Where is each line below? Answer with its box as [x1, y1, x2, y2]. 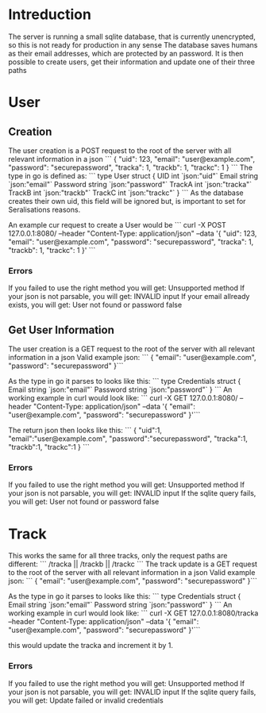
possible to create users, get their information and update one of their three [8, 57, 256, 67]
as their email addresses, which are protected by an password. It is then [8, 48, 244, 58]
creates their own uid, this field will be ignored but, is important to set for [8, 196, 246, 205]
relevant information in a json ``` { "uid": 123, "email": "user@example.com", [8, 154, 256, 163]
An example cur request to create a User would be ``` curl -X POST [8, 220, 226, 229]
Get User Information [8, 323, 115, 336]
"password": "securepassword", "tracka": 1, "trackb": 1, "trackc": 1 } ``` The [8, 163, 253, 172]
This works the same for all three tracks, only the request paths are [8, 551, 228, 561]
